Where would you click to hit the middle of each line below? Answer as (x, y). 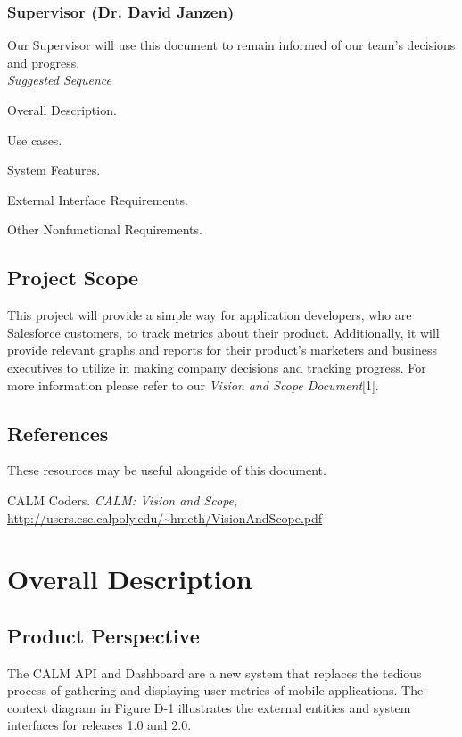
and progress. (44, 62)
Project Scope (73, 278)
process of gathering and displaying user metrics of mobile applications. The (215, 690)
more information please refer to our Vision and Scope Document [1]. (193, 385)
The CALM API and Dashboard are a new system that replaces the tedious (214, 672)
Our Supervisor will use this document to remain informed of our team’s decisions (231, 45)
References (58, 433)
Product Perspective (103, 635)
